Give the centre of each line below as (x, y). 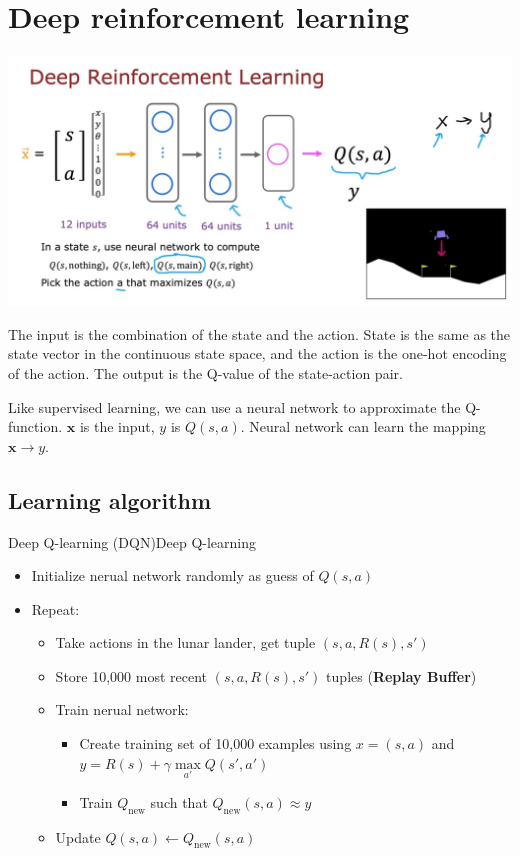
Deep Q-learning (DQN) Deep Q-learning (132, 541)
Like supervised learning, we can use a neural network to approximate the (234, 406)
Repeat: (55, 608)
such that (179, 801)
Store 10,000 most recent (131, 675)
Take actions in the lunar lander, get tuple (185, 642)
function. (35, 426)
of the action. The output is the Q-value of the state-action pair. (205, 372)
